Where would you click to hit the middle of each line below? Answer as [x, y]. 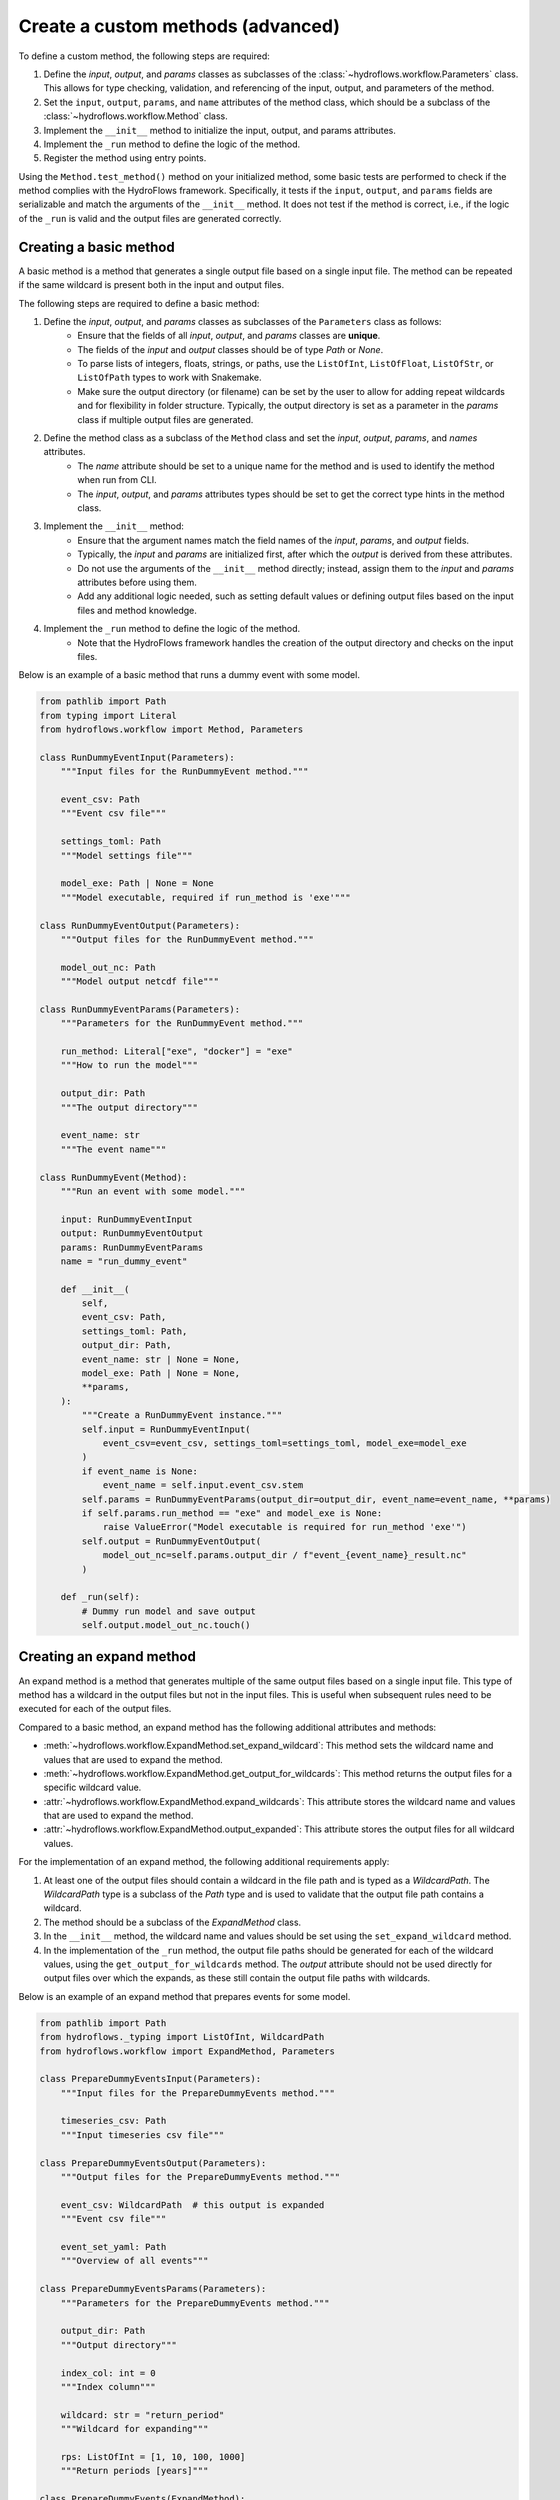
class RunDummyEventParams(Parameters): [139, 1009]
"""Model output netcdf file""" [140, 981]
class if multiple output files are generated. [165, 419]
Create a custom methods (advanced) [179, 26]
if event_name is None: [140, 1471]
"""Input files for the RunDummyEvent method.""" [184, 771]
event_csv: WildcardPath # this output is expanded [192, 2204]
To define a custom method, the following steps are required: [144, 56]
